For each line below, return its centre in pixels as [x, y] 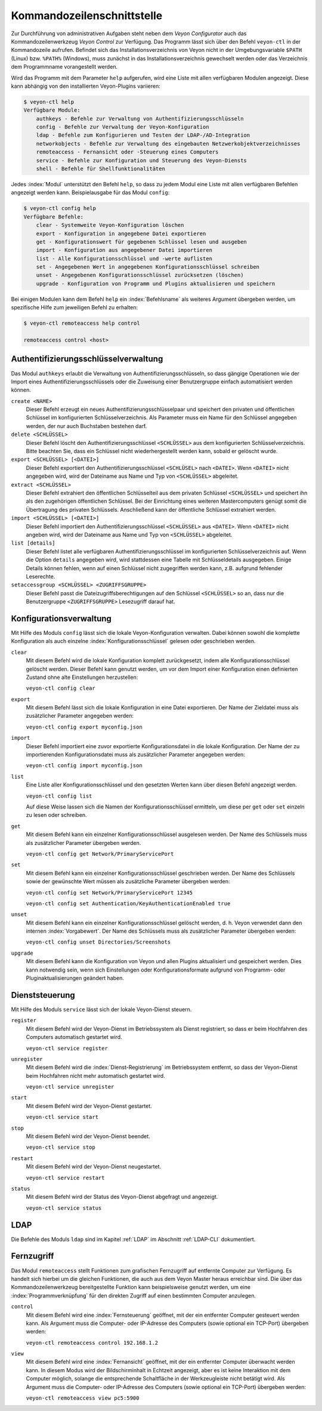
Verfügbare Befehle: [53, 217]
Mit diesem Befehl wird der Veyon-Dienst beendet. [88, 1136]
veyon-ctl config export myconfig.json [84, 727]
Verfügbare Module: [52, 110]
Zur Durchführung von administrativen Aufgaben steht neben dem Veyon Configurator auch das [129, 33]
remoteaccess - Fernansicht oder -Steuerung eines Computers [127, 152]
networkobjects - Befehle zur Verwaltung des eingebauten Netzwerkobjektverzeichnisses [168, 144]
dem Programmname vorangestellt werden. [64, 67]
